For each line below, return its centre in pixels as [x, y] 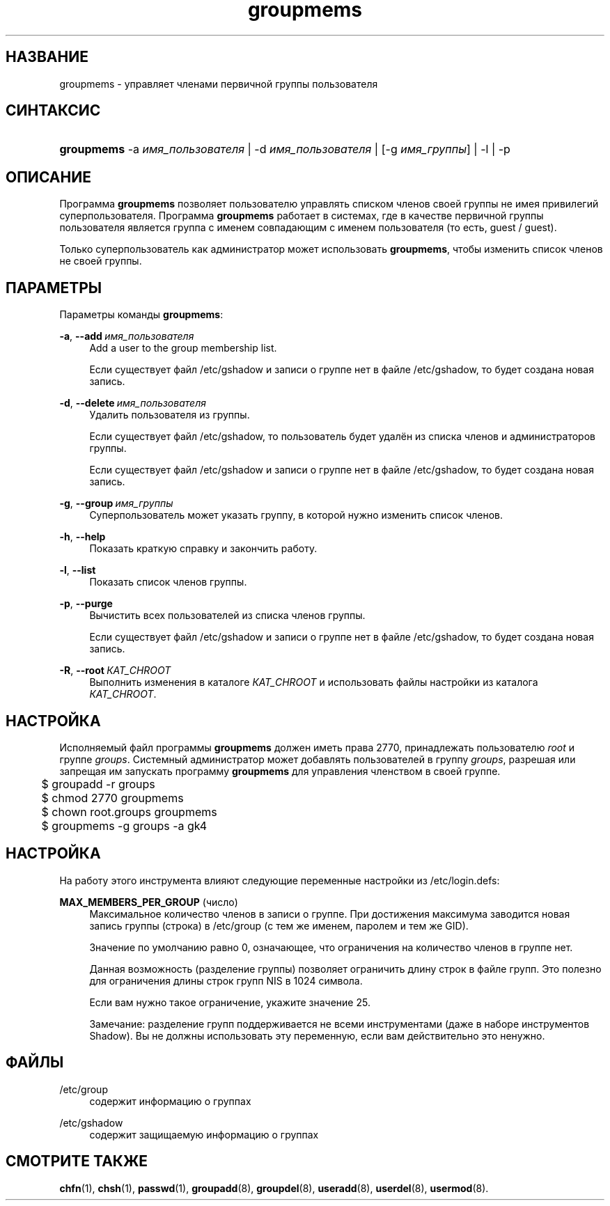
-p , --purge [86, 604]
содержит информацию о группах [170, 1101]
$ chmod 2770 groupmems [112, 798]
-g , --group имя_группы [116, 503]
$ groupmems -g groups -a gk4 [124, 825]
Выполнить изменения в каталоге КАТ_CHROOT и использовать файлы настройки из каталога [314, 682]
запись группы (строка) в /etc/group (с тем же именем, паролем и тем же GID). [279, 925]
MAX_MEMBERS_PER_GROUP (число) [149, 902]
